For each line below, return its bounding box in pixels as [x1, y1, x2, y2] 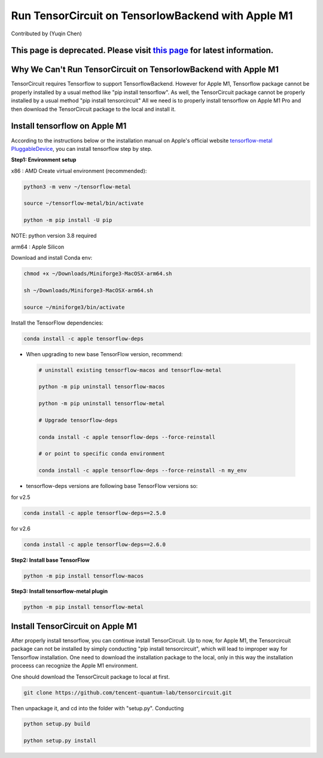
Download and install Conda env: [11, 254, 93, 262]
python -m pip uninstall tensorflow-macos [38, 383, 165, 390]
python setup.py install [23, 737, 97, 744]
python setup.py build [23, 720, 90, 727]
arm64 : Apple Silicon [11, 243, 65, 250]
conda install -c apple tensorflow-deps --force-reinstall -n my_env [38, 467, 247, 474]
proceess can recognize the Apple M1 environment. [11, 662, 138, 669]
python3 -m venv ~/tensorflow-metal [23, 183, 132, 190]
